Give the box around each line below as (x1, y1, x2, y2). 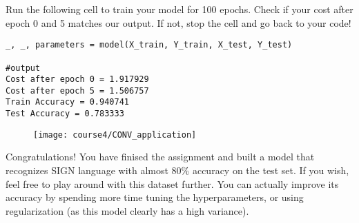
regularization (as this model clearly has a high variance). (6, 203, 249, 217)
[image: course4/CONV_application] (33, 129, 197, 140)
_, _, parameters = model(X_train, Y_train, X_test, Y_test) (6, 40, 293, 50)
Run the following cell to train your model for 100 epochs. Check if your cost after (6, 2, 353, 16)
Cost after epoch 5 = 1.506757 (6, 85, 149, 96)
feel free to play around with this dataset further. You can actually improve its (6, 176, 339, 191)
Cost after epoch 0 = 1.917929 (6, 74, 149, 85)
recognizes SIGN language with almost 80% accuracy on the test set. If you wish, (6, 163, 349, 178)
